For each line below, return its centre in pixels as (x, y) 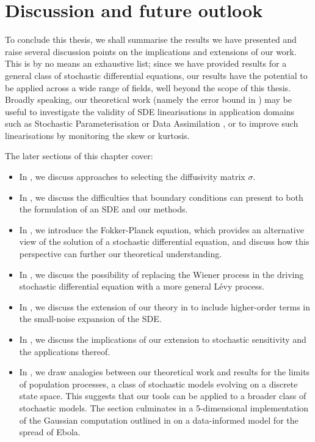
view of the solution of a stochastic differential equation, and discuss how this (164, 242)
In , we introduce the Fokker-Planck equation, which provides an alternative (161, 229)
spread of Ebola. (50, 432)
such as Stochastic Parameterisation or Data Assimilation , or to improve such (152, 123)
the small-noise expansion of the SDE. (90, 319)
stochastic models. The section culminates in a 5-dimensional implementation (164, 407)
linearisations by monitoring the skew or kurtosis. (97, 135)
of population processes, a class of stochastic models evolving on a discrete (158, 384)
